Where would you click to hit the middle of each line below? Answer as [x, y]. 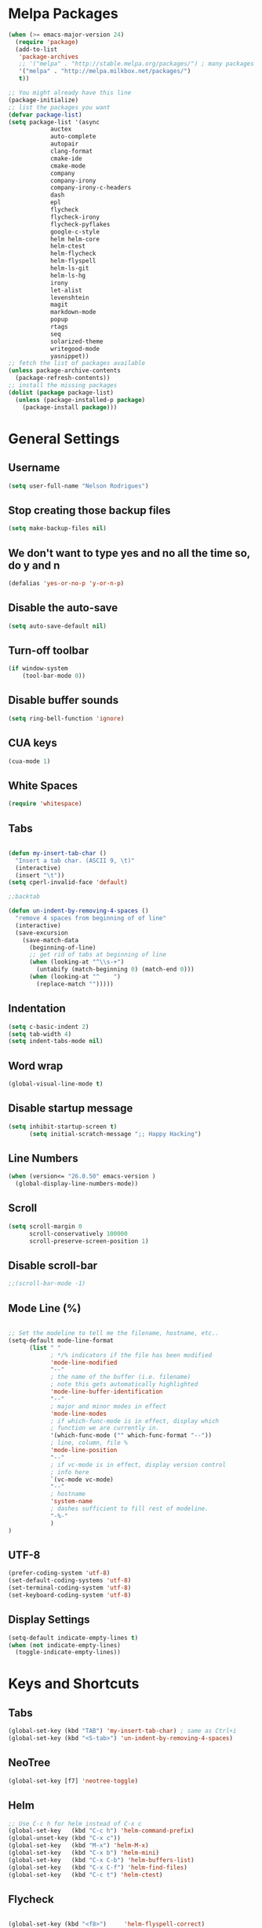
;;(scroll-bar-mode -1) [47, 1284]
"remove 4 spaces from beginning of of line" [91, 918]
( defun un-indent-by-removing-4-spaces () [78, 911]
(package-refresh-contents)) [63, 378]
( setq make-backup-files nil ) [58, 529]
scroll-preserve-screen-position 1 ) [89, 1241]
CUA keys [33, 743]
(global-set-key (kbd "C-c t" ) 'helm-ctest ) [86, 1875]
